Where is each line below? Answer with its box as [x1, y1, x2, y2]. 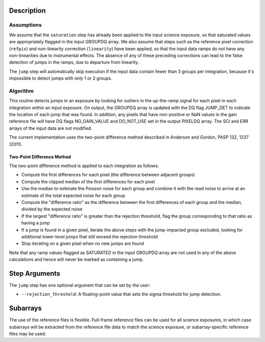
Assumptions [9, 22, 42, 28]
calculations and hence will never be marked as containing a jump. [9, 256, 144, 262]
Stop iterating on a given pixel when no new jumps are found [21, 241, 144, 247]
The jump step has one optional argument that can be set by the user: [9, 282, 151, 288]
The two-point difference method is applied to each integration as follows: [9, 163, 159, 169]
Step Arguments [9, 269, 61, 278]
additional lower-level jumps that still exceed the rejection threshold [21, 233, 158, 239]
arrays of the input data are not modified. [9, 125, 92, 131]
